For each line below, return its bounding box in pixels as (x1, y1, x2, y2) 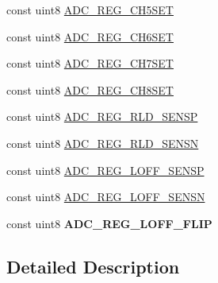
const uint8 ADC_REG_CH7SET (6, 55, 174, 72)
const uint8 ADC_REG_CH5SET (6, 2, 174, 17)
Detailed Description (6, 254, 180, 278)
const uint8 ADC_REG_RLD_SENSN (6, 134, 199, 151)
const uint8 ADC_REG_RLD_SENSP (6, 108, 198, 125)
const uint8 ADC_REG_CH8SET (6, 81, 174, 98)
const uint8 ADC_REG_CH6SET (6, 28, 174, 45)
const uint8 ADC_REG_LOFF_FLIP (6, 215, 212, 231)
